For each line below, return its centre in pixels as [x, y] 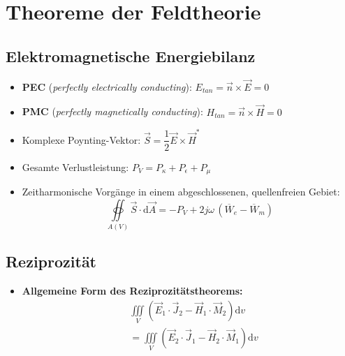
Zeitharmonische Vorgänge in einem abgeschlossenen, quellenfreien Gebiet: [181, 191]
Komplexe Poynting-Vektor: [81, 139]
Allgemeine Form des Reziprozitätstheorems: [132, 291]
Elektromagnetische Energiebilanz [131, 55]
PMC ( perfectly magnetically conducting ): [112, 111]
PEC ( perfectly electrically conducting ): [107, 86]
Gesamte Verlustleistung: [75, 166]
